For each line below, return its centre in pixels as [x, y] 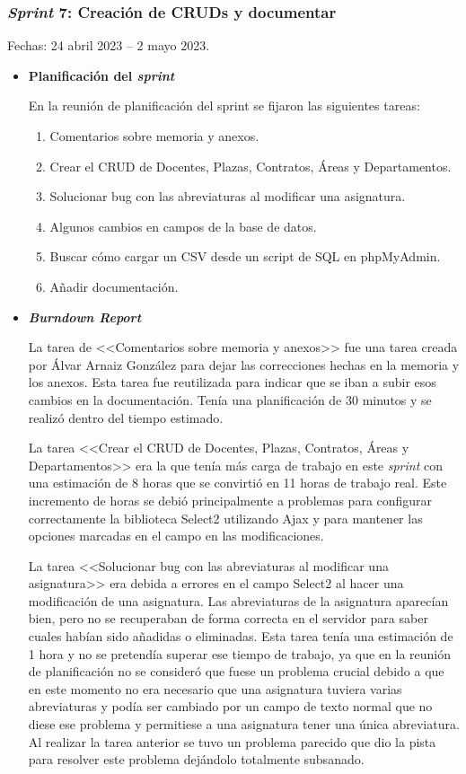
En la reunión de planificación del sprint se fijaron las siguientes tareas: [224, 106]
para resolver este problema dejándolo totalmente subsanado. [196, 759]
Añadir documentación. [114, 286]
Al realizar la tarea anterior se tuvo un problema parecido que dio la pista [232, 741]
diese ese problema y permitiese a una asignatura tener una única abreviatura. [244, 724]
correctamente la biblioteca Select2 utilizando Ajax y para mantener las [225, 518]
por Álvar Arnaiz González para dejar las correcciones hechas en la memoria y [244, 364]
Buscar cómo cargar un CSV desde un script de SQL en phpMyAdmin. [245, 256]
